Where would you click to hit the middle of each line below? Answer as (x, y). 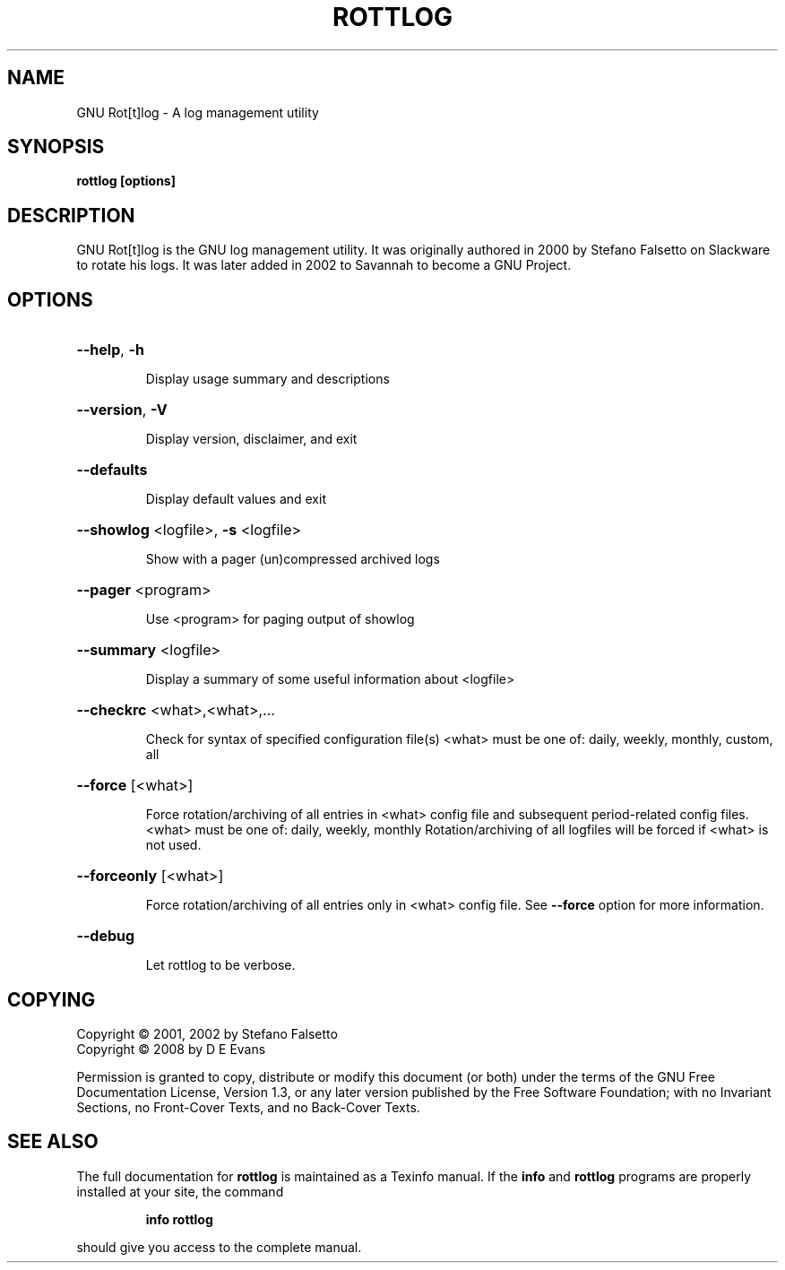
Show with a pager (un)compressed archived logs (293, 559)
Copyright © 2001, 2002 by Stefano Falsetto (207, 1033)
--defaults (112, 470)
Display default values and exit (236, 499)
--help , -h (110, 350)
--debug (106, 936)
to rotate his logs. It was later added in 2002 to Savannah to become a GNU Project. (324, 265)
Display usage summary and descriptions (267, 379)
